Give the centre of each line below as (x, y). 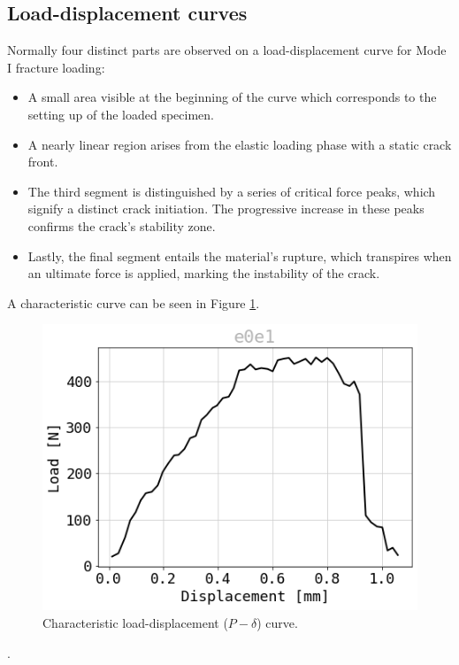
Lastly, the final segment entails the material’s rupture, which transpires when (240, 255)
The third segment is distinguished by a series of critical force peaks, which (232, 191)
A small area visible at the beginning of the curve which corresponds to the (232, 97)
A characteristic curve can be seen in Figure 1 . (134, 302)
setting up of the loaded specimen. (121, 114)
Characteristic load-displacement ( (135, 622)
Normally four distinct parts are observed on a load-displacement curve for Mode (227, 50)
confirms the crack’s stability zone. (122, 225)
